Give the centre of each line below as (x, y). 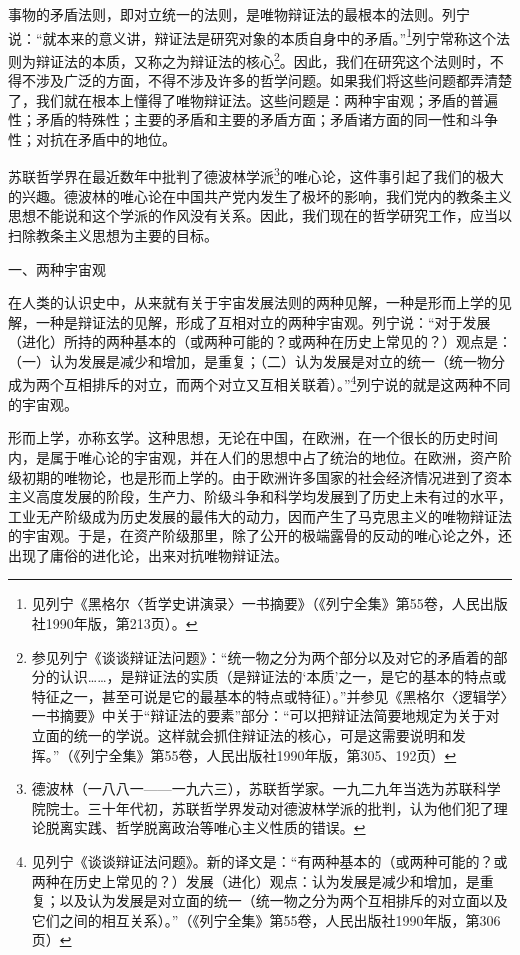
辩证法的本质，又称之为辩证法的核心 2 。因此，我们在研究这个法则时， (262, 59)
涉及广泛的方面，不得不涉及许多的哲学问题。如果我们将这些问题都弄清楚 (273, 80)
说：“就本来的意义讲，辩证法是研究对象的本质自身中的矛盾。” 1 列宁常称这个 (252, 36)
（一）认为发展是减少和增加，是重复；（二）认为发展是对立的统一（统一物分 (256, 360)
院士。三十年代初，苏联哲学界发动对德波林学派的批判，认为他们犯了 (269, 807)
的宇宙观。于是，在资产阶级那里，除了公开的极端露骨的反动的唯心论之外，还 (260, 535)
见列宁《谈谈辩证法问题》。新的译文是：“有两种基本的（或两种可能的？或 (269, 861)
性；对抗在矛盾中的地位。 (92, 138)
